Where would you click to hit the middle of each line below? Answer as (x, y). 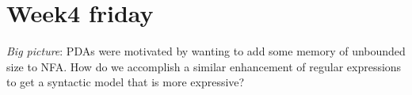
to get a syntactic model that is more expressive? (126, 82)
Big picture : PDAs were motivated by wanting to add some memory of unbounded (206, 51)
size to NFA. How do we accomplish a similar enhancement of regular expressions (204, 66)
